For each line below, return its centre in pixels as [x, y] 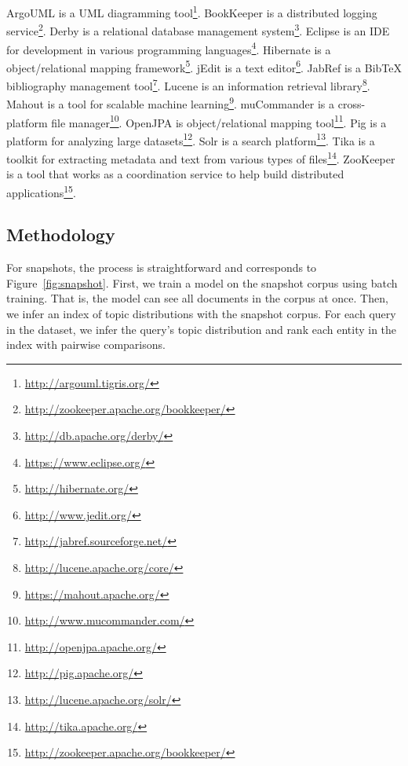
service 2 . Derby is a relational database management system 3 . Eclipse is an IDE [198, 29]
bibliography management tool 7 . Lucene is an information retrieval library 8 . [188, 84]
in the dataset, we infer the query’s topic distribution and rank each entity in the [202, 329]
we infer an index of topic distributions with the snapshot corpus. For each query [201, 314]
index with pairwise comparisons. [86, 345]
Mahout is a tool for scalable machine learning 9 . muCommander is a [171, 103]
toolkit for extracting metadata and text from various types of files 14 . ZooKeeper [201, 158]
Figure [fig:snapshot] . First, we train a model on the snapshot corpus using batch [202, 282]
